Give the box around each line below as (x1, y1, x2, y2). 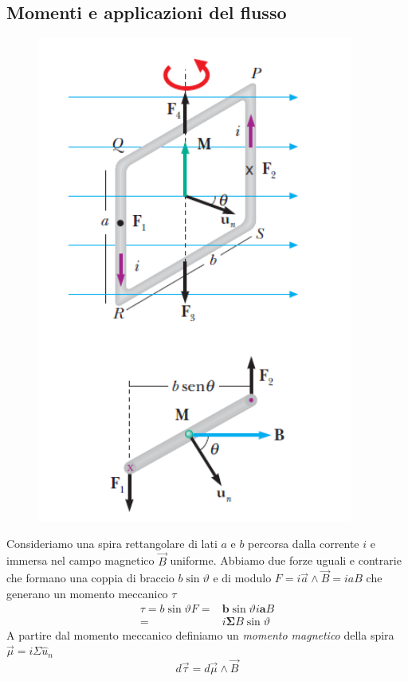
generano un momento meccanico (6, 585, 168, 602)
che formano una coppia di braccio (6, 569, 175, 586)
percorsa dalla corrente (248, 534, 359, 551)
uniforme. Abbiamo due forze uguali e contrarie (170, 552, 402, 569)
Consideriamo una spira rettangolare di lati (6, 534, 218, 551)
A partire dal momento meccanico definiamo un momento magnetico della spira (6, 626, 394, 643)
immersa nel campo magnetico (6, 552, 155, 569)
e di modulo (213, 569, 272, 586)
